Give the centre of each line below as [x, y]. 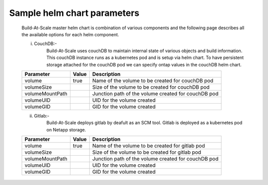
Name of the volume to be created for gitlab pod [149, 146]
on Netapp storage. [66, 129]
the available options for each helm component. [70, 34]
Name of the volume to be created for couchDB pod [153, 80]
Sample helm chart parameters [74, 13]
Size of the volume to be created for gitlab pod [147, 152]
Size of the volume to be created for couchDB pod [151, 87]
